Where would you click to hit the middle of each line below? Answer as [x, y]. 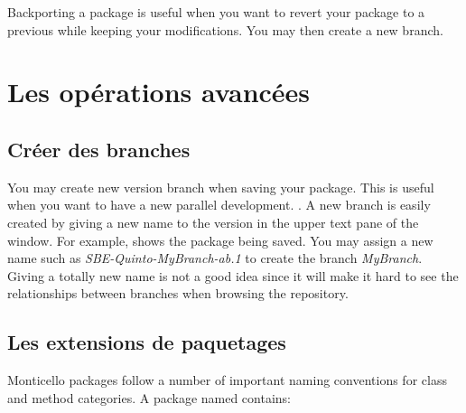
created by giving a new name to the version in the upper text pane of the [213, 222]
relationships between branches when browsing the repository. [178, 293]
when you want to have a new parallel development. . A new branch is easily [219, 205]
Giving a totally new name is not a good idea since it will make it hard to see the [233, 275]
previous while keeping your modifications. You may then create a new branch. [225, 29]
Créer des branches [99, 149]
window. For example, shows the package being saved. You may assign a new [220, 240]
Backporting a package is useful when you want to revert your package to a [216, 12]
